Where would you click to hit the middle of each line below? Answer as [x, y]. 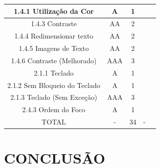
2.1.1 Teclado [54, 72]
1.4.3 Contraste [54, 23]
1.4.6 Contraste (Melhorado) [54, 60]
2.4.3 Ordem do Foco [54, 109]
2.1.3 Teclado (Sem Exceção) [54, 97]
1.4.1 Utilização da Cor [54, 11]
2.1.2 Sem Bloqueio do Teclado [54, 85]
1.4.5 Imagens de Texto [54, 48]
